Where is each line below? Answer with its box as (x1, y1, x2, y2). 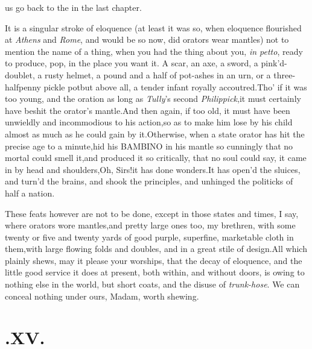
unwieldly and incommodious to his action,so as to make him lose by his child (5, 116, 293, 128)
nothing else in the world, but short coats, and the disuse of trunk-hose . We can (5, 278, 300, 291)
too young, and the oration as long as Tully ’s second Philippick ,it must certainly (5, 92, 301, 105)
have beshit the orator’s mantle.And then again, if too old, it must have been (5, 104, 290, 116)
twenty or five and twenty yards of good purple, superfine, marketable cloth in (5, 230, 294, 243)
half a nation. (5, 186, 55, 199)
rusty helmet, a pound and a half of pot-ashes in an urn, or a (45, 68, 271, 81)
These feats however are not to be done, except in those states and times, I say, (5, 207, 299, 219)
